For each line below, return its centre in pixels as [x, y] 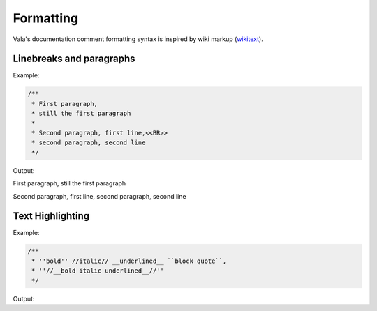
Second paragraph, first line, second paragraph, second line [99, 196]
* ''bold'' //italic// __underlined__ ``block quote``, [129, 261]
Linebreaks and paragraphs [74, 59]
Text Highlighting [51, 216]
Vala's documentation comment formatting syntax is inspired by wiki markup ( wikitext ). [138, 39]
